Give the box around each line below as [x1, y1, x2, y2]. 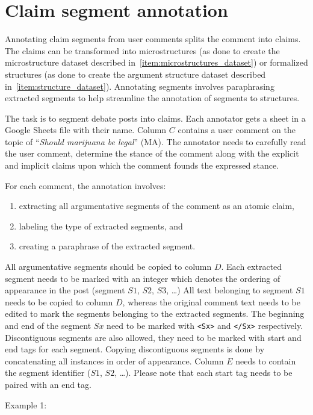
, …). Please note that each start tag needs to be [114, 366, 293, 379]
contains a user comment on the [178, 123, 296, 136]
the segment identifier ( [5, 366, 91, 379]
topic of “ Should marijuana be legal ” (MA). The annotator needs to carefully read [5, 135, 306, 148]
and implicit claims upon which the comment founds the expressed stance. [5, 159, 279, 172]
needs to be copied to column [5, 295, 113, 308]
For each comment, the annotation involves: [5, 179, 166, 192]
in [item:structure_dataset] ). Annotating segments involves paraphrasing [5, 80, 274, 92]
